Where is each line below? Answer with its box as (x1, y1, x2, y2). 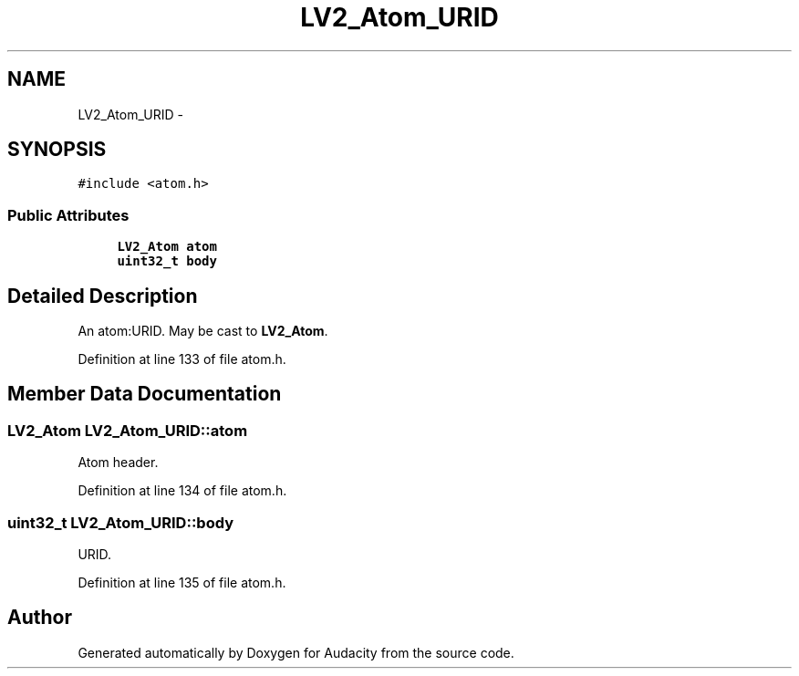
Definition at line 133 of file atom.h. (78, 351, 286, 368)
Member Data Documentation (7, 382, 282, 406)
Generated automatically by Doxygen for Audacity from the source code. (78, 644, 514, 660)
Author (7, 606, 72, 629)
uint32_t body (117, 254, 217, 269)
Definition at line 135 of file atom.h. (78, 575, 286, 590)
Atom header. (78, 454, 159, 471)
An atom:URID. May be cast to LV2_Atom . (78, 323, 328, 339)
